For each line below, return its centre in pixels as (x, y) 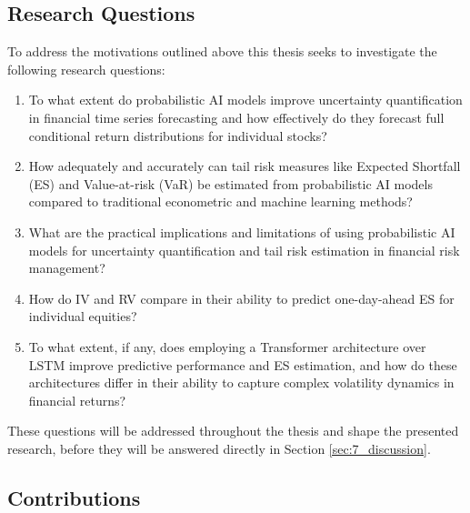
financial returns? (77, 400)
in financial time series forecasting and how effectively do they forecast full (236, 117)
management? (67, 268)
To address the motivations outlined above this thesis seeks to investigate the (222, 51)
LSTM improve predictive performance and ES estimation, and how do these (243, 364)
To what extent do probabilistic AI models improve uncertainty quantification (245, 100)
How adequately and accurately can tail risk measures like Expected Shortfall (245, 166)
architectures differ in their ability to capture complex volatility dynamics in (241, 382)
